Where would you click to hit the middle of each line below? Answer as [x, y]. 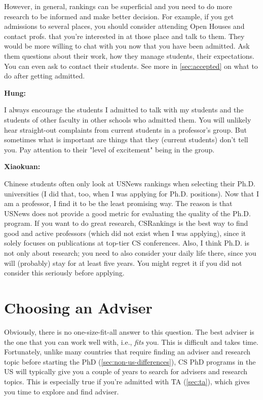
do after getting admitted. [45, 76]
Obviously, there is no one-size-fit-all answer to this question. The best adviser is [129, 331]
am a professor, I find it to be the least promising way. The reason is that [118, 203]
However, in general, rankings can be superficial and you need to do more [118, 6]
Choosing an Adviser [78, 308]
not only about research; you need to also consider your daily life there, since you [130, 253]
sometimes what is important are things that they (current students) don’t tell [126, 139]
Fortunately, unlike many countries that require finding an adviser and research [127, 352]
